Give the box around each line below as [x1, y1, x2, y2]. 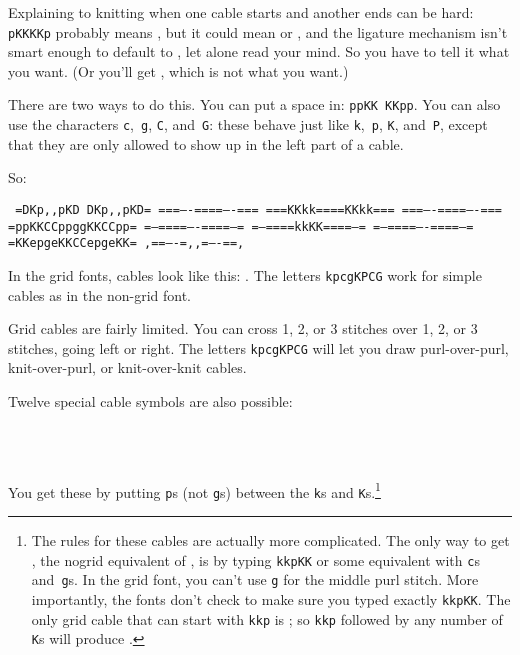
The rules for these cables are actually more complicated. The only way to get [31, 530, 510, 551]
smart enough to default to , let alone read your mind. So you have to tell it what [8, 41, 510, 62]
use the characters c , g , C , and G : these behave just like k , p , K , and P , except [8, 114, 488, 135]
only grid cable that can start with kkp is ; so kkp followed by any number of [31, 608, 503, 629]
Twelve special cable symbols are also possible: [8, 391, 293, 411]
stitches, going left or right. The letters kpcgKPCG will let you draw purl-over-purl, [8, 337, 509, 358]
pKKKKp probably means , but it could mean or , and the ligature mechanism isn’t [8, 21, 508, 42]
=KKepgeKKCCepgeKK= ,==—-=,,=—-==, [8, 236, 245, 251]
